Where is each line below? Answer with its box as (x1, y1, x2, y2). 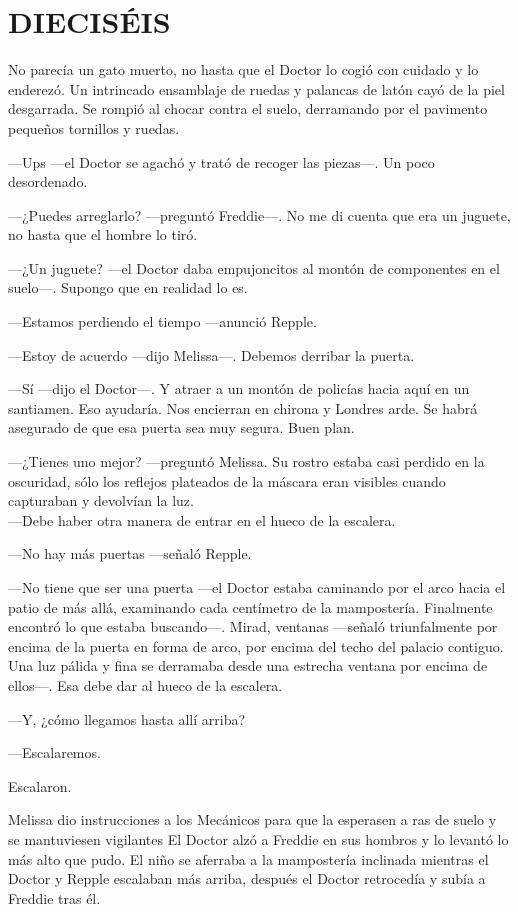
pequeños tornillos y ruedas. (8, 117, 180, 138)
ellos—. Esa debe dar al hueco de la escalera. (8, 674, 283, 695)
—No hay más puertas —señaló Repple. (8, 543, 252, 564)
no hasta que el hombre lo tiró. (8, 224, 198, 245)
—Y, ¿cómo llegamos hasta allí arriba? (8, 708, 246, 729)
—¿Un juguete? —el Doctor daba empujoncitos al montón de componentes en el (8, 257, 500, 278)
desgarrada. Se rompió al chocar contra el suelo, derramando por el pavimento (8, 98, 488, 119)
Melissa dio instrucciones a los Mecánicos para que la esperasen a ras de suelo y (8, 809, 497, 830)
